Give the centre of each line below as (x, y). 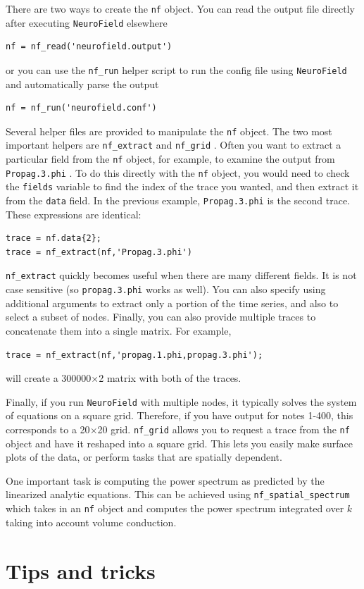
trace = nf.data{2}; (54, 238)
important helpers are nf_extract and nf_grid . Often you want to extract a (174, 145)
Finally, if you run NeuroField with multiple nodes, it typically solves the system (181, 401)
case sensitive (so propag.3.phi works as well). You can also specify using (166, 289)
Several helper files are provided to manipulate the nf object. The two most (169, 131)
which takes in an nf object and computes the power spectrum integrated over (175, 508)
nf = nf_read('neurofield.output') (89, 47)
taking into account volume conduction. (91, 522)
